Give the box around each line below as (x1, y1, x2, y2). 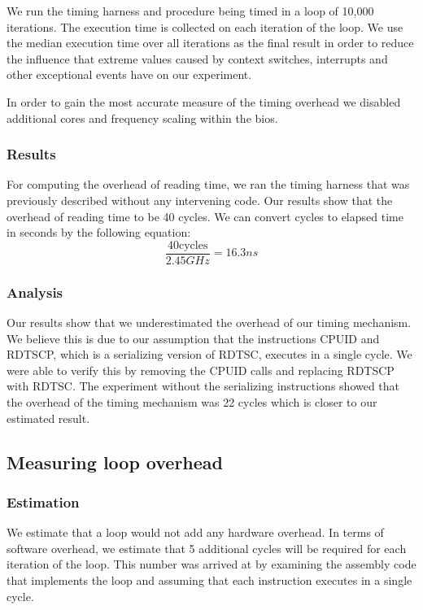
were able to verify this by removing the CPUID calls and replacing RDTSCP (7, 361, 395, 378)
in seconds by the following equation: (7, 224, 191, 241)
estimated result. (7, 409, 90, 426)
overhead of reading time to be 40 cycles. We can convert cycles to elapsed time (7, 207, 403, 224)
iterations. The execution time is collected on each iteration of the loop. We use (7, 18, 403, 35)
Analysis (7, 281, 63, 302)
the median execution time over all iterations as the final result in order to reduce (7, 34, 414, 51)
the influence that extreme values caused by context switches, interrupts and (7, 50, 388, 67)
